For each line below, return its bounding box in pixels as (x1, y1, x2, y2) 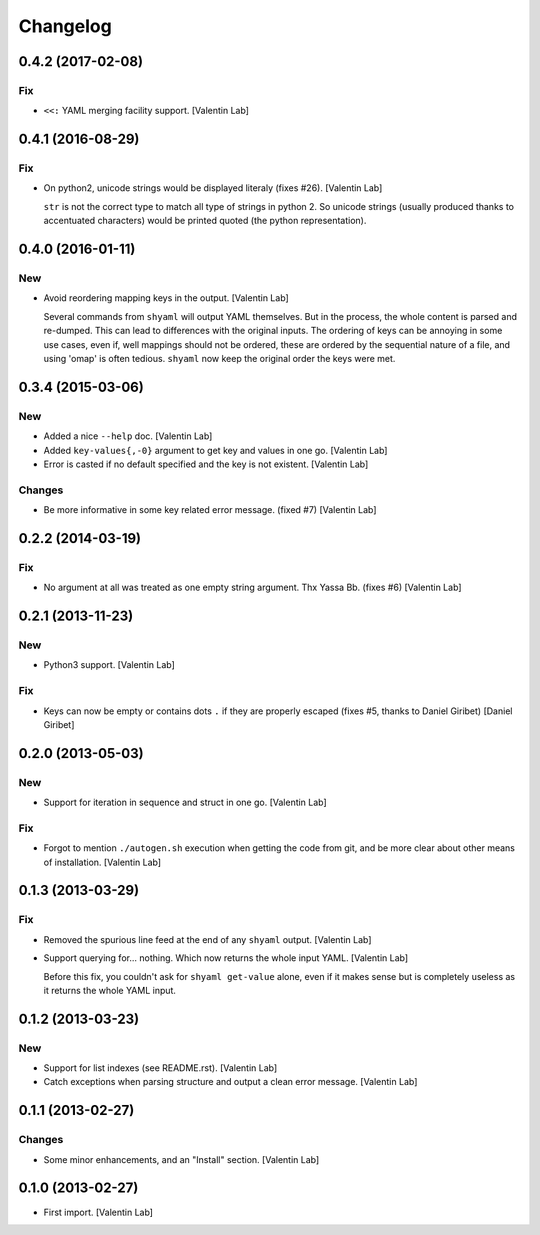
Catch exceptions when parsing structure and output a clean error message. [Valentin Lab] (43, 1076, 418, 1088)
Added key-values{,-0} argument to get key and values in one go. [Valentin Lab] (43, 444, 388, 456)
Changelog (18, 15, 112, 37)
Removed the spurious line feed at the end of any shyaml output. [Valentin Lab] (43, 933, 372, 945)
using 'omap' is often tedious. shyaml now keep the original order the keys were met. (43, 352, 396, 364)
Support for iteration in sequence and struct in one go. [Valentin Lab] (43, 796, 327, 809)
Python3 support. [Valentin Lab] (43, 659, 175, 671)
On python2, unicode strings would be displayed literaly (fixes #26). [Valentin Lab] (43, 182, 383, 194)
